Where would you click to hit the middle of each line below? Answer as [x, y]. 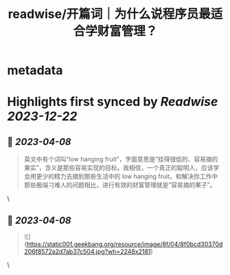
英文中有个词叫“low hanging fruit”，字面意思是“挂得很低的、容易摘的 [121, 159]
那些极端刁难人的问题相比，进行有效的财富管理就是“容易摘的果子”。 [120, 185]
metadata [35, 70]
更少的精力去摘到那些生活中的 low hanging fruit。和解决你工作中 [127, 177]
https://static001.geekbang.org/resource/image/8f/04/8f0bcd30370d [125, 244]
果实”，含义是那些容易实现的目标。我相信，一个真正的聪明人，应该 [118, 168]
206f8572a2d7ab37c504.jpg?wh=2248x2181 [87, 251]
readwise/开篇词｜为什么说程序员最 [110, 14]
